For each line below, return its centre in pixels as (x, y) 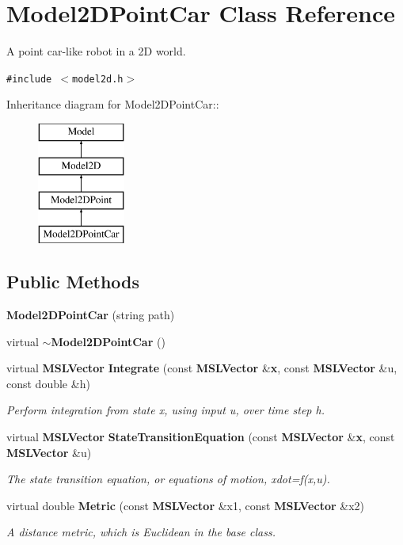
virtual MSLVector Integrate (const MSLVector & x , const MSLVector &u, (202, 368)
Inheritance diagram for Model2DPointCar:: (113, 104)
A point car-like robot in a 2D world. (96, 51)
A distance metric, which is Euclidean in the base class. (141, 532)
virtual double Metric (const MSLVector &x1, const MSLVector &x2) (186, 505)
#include (29, 79)
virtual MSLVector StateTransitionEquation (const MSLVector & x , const (201, 436)
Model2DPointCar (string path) (91, 314)
